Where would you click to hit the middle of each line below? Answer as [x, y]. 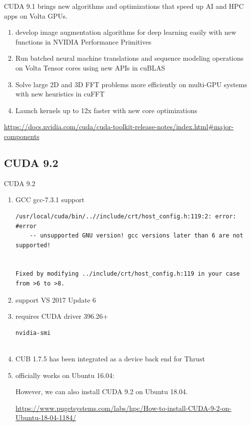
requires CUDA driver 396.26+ [62, 316]
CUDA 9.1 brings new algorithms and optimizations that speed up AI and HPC [124, 6]
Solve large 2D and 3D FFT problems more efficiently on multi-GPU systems [131, 84]
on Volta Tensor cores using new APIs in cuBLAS [90, 67]
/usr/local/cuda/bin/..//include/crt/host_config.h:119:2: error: [126, 216]
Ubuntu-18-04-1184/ [46, 417]
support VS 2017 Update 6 [56, 299]
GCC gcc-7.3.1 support [50, 200]
